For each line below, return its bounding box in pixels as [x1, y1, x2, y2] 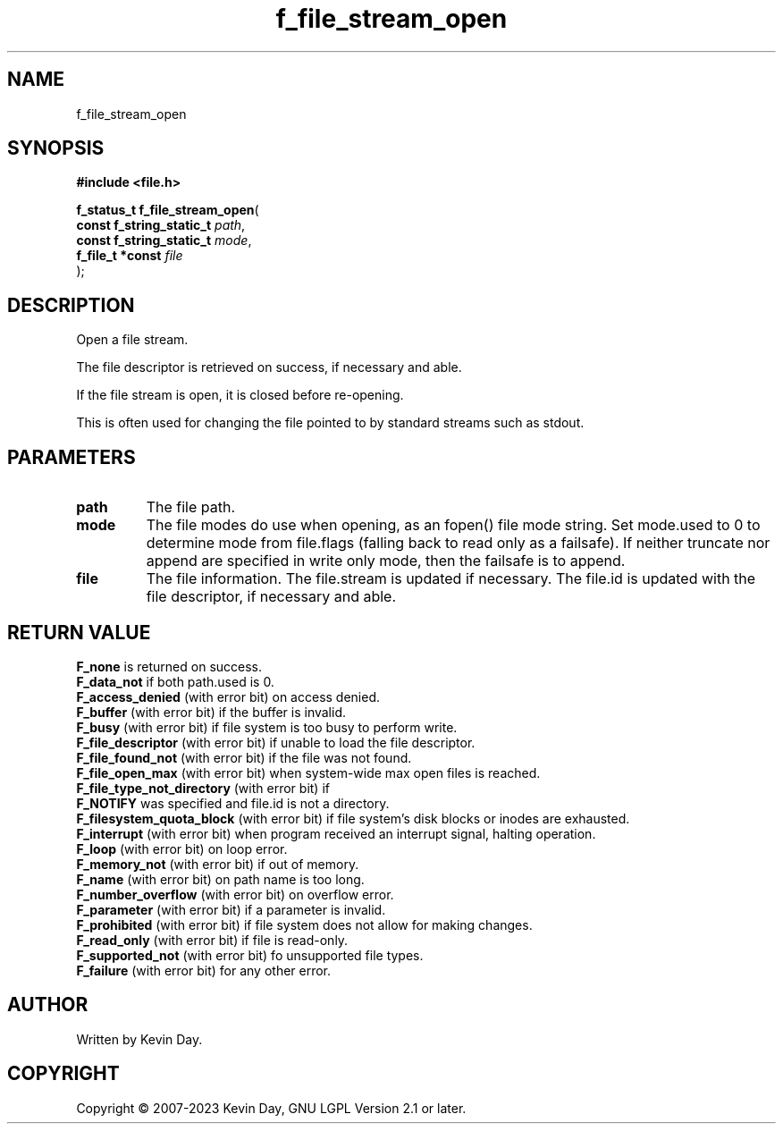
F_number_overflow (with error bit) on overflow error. [76, 886, 394, 902]
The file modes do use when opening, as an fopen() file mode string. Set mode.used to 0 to [146, 516, 761, 535]
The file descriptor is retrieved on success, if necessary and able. [76, 359, 462, 376]
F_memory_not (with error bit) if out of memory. [76, 856, 359, 872]
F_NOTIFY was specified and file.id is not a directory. [76, 795, 390, 811]
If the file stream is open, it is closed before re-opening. [76, 387, 404, 403]
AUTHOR [7, 993, 88, 1017]
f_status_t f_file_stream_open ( [76, 202, 259, 218]
